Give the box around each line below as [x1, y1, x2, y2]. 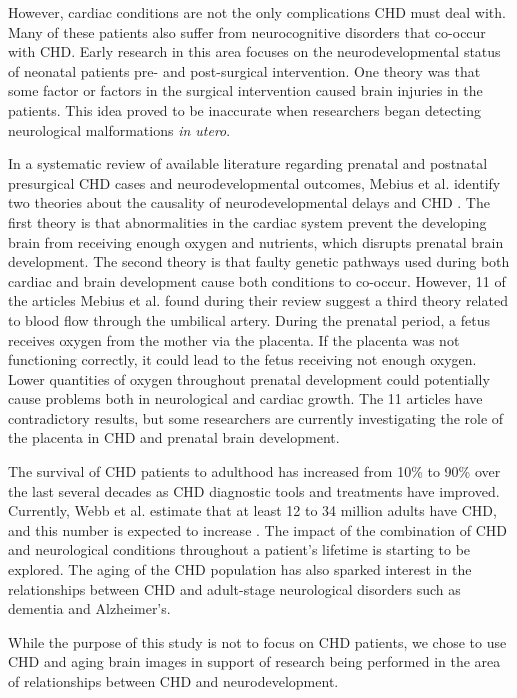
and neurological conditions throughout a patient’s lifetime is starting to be [8, 539, 471, 560]
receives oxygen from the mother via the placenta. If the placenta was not [8, 329, 460, 350]
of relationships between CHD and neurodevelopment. [8, 671, 339, 691]
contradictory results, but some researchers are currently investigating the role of [8, 407, 504, 428]
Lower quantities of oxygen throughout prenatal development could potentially [8, 368, 490, 389]
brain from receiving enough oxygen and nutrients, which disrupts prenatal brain [8, 231, 504, 252]
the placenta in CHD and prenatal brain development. [8, 427, 340, 448]
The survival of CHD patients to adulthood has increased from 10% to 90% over [8, 461, 501, 482]
